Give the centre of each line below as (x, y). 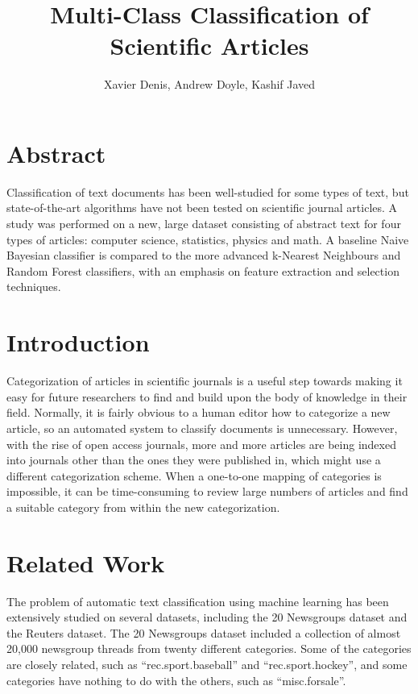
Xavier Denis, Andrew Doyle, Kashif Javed (209, 84)
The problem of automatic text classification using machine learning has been (198, 601)
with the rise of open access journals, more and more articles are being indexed (201, 444)
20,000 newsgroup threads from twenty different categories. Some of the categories (209, 648)
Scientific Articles (209, 46)
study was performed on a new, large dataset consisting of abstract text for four (204, 224)
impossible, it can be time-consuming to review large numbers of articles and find (207, 491)
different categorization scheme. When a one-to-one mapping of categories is (194, 475)
